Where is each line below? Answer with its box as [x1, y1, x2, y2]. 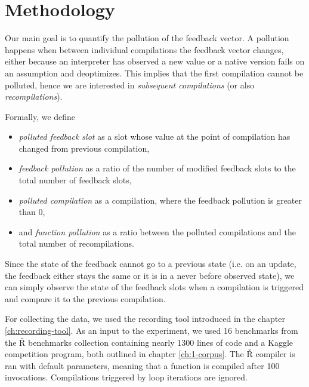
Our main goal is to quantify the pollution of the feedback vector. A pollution [5, 32, 289, 44]
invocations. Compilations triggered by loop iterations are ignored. [5, 371, 248, 383]
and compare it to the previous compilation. [5, 292, 166, 305]
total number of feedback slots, [18, 174, 132, 186]
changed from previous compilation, [18, 142, 150, 154]
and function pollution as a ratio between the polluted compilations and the [18, 225, 296, 238]
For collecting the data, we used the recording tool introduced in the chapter [5, 312, 285, 325]
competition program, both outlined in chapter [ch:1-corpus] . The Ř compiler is [5, 348, 295, 360]
